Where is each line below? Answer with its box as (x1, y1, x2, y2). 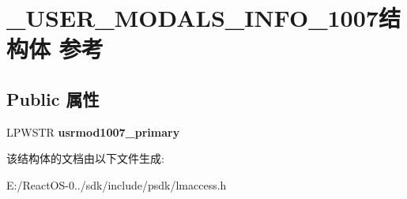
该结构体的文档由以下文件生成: (6, 150, 164, 167)
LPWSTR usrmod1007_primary (6, 123, 180, 140)
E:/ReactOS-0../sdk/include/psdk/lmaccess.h (6, 176, 227, 193)
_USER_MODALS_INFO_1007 (6, 2, 379, 34)
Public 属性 (6, 86, 100, 111)
